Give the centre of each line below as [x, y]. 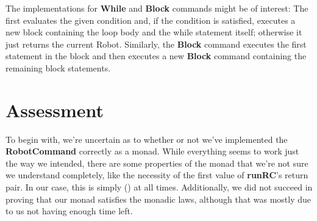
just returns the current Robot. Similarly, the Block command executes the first [156, 44]
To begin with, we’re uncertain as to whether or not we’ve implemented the [147, 139]
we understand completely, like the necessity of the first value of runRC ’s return [157, 175]
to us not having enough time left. [69, 211]
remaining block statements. [58, 67]
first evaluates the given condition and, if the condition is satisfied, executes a [151, 20]
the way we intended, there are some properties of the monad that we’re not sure [157, 163]
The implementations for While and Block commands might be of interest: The [157, 8]
